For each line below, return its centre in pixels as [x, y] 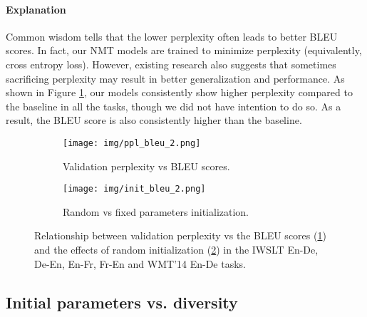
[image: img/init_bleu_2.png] [134, 189]
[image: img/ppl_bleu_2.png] [132, 143]
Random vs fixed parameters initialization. [156, 211]
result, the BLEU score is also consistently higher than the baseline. [154, 120]
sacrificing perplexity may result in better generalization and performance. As [175, 78]
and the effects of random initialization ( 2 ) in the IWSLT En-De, [176, 250]
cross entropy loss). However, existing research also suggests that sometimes [171, 64]
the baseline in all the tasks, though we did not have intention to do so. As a [174, 106]
